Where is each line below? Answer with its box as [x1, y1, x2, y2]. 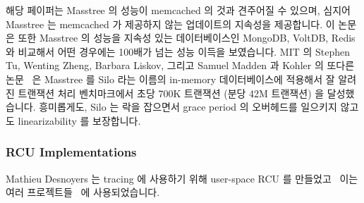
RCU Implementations [6, 143, 137, 161]
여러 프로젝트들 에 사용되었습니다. [6, 185, 160, 199]
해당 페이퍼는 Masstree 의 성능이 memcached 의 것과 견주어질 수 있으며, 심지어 [6, 3, 351, 17]
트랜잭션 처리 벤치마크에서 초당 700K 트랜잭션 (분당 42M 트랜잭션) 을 [18, 85, 324, 100]
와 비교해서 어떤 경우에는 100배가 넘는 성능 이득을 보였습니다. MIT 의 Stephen [6, 44, 351, 59]
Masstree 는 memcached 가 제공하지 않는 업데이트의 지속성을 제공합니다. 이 [6, 16, 335, 31]
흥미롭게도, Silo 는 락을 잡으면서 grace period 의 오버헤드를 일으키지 [39, 99, 337, 114]
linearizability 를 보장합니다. [18, 113, 141, 128]
